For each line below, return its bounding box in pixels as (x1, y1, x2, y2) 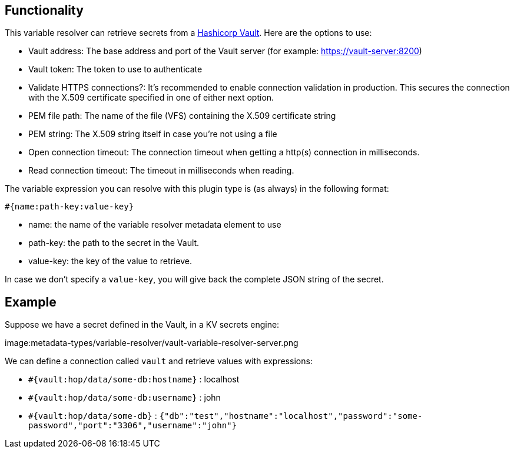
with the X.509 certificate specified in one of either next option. (28, 92, 274, 103)
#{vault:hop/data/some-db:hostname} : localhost (28, 374, 240, 385)
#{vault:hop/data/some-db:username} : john (28, 392, 221, 403)
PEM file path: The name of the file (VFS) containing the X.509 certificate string (28, 111, 336, 121)
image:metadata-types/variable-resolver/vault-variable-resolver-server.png (5, 338, 299, 348)
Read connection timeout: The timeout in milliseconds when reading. (28, 165, 294, 176)
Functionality (5, 3, 84, 18)
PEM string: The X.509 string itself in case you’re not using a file (28, 129, 277, 139)
